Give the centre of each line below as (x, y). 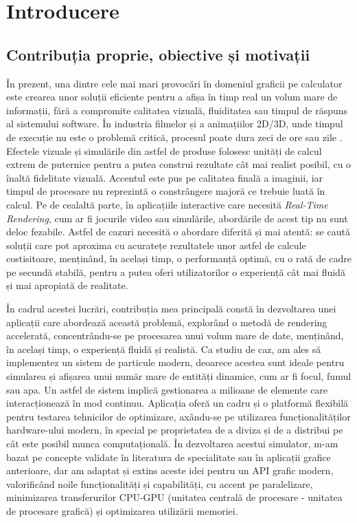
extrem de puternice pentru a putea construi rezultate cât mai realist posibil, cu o (179, 164)
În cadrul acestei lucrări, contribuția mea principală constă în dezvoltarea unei (171, 309)
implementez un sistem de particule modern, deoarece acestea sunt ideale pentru (175, 362)
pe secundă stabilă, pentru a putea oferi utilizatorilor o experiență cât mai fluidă (176, 271)
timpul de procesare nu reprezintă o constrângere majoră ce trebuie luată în (166, 191)
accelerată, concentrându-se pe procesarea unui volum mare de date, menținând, (175, 335)
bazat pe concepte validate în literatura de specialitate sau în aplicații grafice (169, 457)
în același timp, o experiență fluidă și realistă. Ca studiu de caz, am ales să (164, 349)
